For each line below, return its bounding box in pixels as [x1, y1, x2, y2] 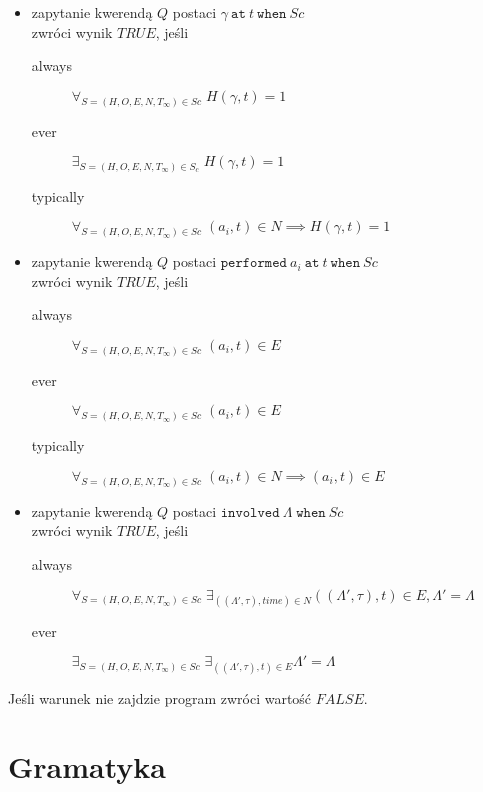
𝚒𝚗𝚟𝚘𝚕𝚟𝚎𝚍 [220, 505, 280, 520]
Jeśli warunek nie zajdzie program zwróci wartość [8, 687, 312, 708]
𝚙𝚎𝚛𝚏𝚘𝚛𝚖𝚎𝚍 [220, 256, 287, 271]
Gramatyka [8, 746, 166, 787]
